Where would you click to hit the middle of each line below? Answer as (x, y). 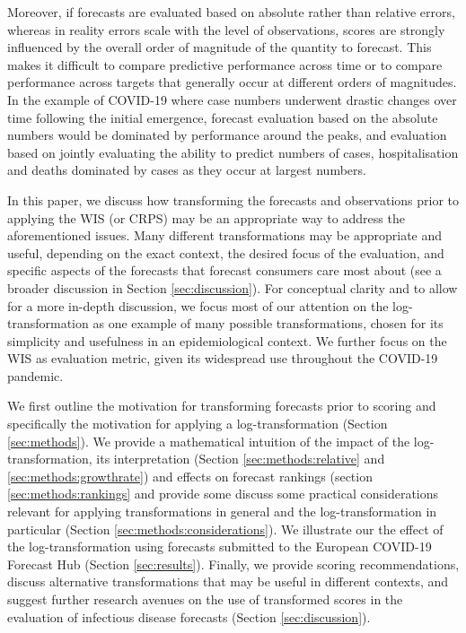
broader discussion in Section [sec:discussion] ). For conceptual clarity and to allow (233, 287)
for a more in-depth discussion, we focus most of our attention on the (198, 305)
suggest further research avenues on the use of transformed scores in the (205, 599)
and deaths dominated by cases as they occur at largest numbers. (187, 170)
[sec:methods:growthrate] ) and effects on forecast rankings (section (190, 476)
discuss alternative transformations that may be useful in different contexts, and (228, 581)
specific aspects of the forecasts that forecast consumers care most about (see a (224, 270)
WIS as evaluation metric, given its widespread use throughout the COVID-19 (223, 358)
